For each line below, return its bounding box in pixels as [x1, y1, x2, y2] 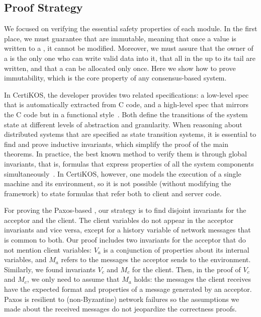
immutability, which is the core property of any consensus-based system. [4, 72, 227, 83]
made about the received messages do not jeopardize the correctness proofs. [4, 303, 237, 314]
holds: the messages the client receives [134, 274, 251, 284]
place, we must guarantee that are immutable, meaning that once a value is [4, 33, 236, 43]
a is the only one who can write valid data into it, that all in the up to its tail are [4, 52, 255, 63]
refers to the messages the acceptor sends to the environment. [61, 254, 251, 265]
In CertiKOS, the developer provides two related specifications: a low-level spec [4, 89, 249, 100]
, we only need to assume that [27, 274, 120, 284]
